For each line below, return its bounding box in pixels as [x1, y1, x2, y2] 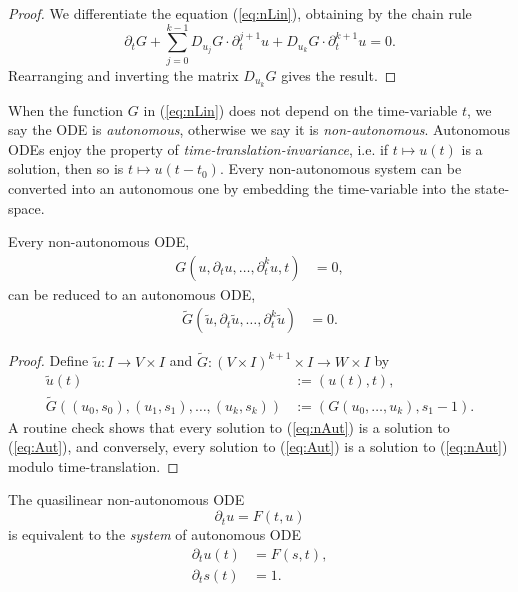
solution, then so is [8, 158, 124, 179]
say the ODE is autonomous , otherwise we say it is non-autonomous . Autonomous [8, 119, 511, 140]
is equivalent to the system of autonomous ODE [8, 524, 301, 545]
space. [8, 197, 45, 218]
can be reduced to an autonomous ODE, [8, 283, 256, 304]
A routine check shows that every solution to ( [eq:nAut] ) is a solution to [8, 416, 450, 437]
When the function [8, 99, 124, 120]
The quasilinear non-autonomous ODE [8, 489, 245, 510]
